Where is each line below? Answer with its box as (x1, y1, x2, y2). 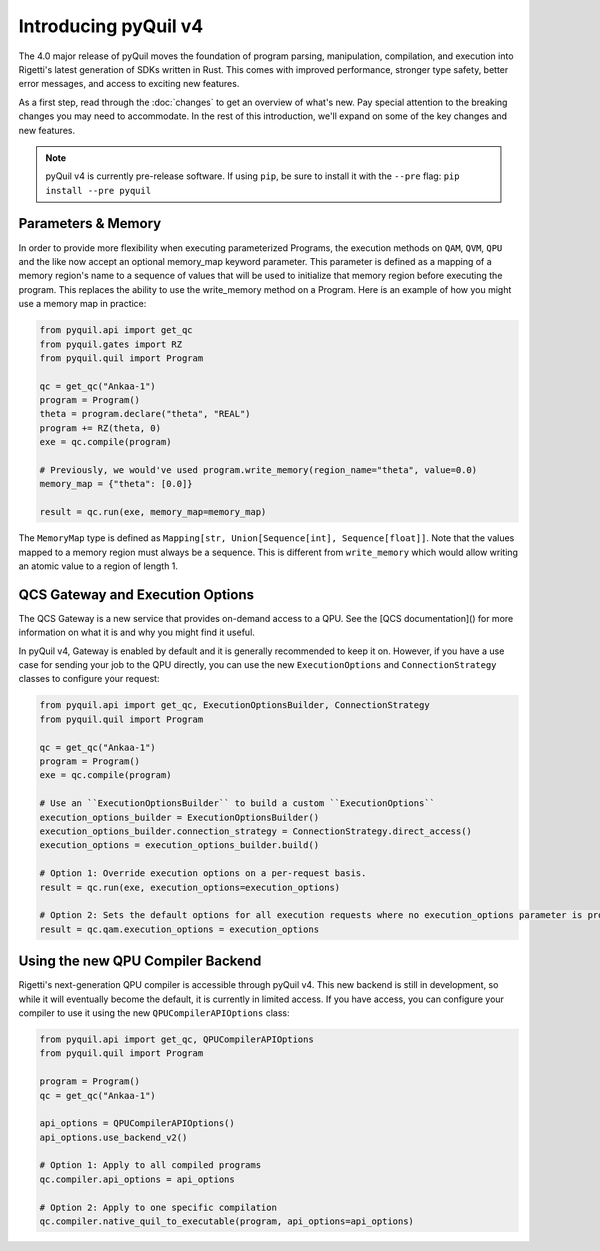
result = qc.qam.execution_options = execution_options (39, 923, 320, 935)
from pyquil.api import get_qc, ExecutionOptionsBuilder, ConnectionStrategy (39, 700, 430, 711)
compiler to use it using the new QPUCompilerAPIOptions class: (18, 1006, 290, 1019)
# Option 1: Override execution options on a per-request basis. (39, 868, 367, 879)
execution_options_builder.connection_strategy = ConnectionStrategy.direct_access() (39, 825, 472, 837)
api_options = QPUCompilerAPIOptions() (39, 1118, 235, 1129)
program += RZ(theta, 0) (39, 422, 162, 434)
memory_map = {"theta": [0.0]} (39, 478, 194, 490)
